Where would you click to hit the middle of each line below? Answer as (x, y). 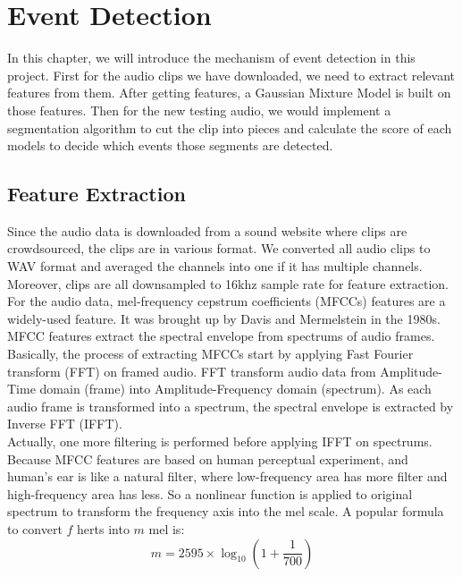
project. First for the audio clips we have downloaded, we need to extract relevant (231, 75)
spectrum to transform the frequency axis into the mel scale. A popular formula (226, 511)
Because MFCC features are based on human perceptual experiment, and (208, 458)
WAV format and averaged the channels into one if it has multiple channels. (215, 266)
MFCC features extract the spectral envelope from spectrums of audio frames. (221, 336)
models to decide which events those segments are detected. (170, 145)
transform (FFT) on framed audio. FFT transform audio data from (192, 371)
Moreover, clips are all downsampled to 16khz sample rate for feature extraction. (228, 283)
